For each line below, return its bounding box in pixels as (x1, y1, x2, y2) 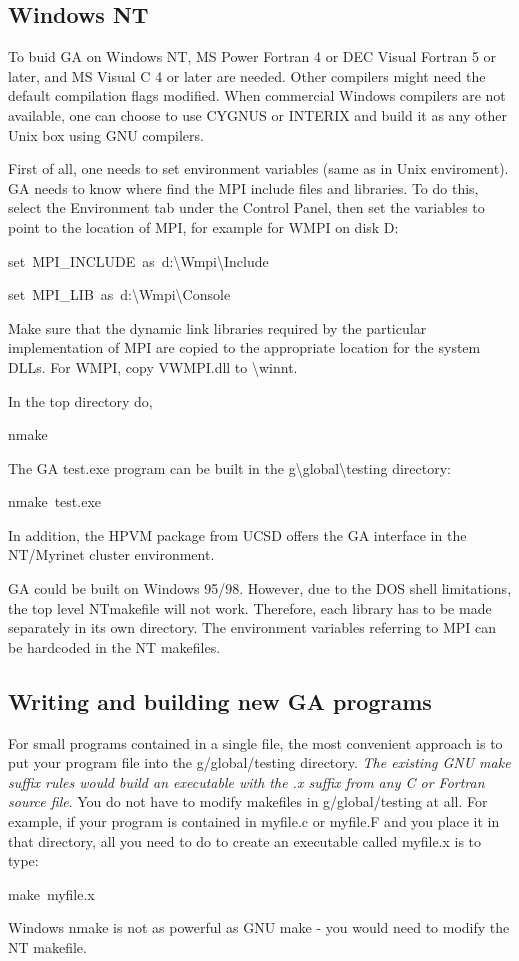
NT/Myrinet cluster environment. (8, 544, 215, 565)
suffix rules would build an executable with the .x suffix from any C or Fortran (8, 771, 485, 792)
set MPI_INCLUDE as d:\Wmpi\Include (8, 250, 269, 271)
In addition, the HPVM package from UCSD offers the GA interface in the (8, 524, 467, 545)
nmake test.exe (8, 491, 102, 512)
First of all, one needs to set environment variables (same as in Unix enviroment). (8, 158, 509, 179)
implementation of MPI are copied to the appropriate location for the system (8, 337, 481, 358)
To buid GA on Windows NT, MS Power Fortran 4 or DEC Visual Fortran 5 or (8, 46, 497, 67)
